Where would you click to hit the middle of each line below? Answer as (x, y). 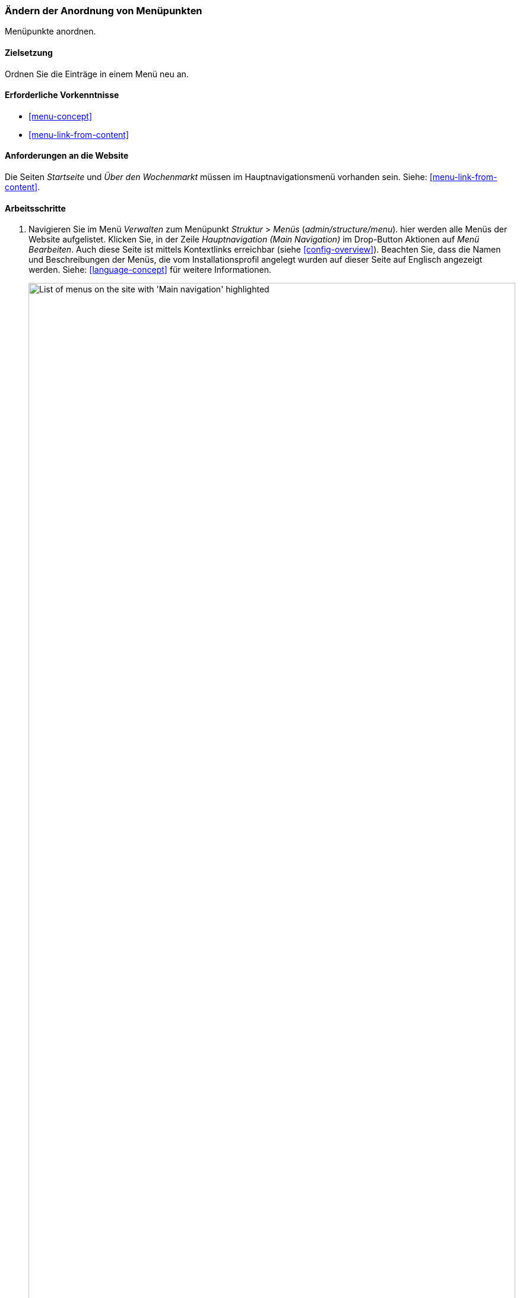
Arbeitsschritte (35, 208)
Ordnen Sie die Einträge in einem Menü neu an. (97, 74)
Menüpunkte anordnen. (50, 31)
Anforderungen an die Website (67, 156)
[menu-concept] (61, 116)
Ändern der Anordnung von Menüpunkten (104, 11)
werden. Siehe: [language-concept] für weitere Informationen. (150, 270)
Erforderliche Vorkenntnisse (62, 95)
